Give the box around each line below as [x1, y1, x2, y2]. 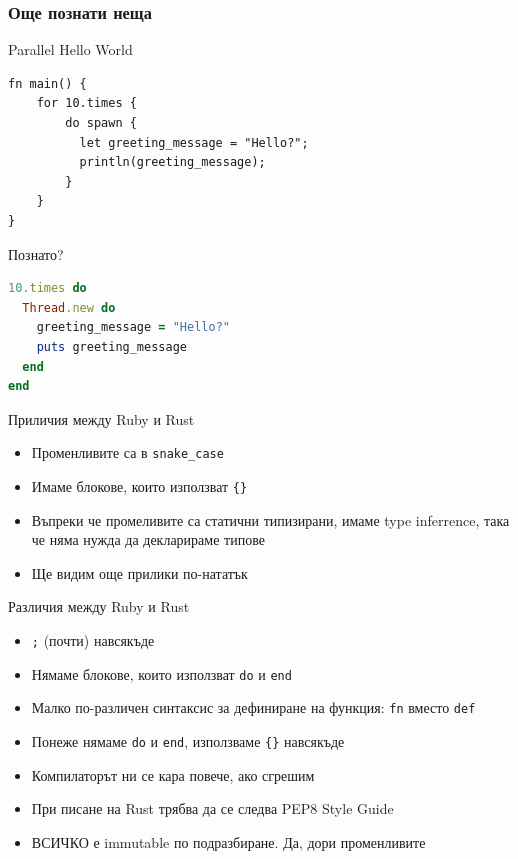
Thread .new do [22, 300, 116, 315]
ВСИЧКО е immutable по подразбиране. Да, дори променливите [31, 831, 426, 852]
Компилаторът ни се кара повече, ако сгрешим [31, 764, 315, 785]
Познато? [8, 243, 64, 264]
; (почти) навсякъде [31, 630, 155, 650]
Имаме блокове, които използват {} [31, 475, 248, 496]
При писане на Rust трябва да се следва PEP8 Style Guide [31, 798, 394, 819]
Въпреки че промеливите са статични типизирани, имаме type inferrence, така [31, 509, 510, 530]
